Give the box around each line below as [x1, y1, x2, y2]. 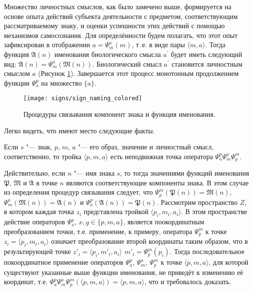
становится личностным [171, 58, 243, 69]
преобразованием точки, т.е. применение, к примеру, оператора [4, 226, 193, 236]
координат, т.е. [4, 276, 48, 287]
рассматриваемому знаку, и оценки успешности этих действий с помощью [4, 20, 225, 31]
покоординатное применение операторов [4, 257, 123, 267]
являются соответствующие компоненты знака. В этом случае [66, 177, 249, 187]
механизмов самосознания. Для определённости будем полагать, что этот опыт [4, 30, 238, 40]
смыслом [4, 68, 30, 78]
